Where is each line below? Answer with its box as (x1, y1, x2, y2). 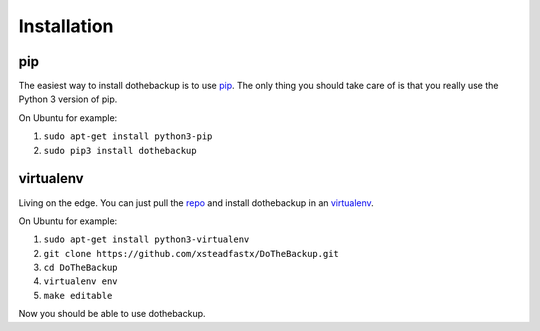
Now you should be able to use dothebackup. (18, 308, 206, 320)
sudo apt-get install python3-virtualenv (43, 234, 250, 245)
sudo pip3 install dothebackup (43, 145, 197, 156)
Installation (18, 15, 114, 37)
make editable (43, 290, 113, 301)
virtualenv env (43, 276, 119, 287)
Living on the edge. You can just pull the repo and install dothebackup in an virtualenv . (18, 196, 374, 209)
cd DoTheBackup (43, 262, 119, 274)
